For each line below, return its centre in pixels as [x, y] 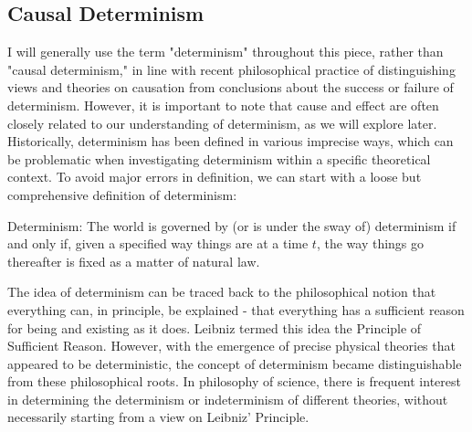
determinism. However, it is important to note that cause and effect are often [223, 105]
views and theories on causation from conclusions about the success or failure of [231, 87]
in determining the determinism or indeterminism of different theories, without [228, 399]
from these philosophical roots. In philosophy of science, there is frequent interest [234, 381]
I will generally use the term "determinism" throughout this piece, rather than [226, 52]
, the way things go [370, 243]
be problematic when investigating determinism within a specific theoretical [219, 158]
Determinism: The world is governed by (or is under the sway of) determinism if [232, 225]
